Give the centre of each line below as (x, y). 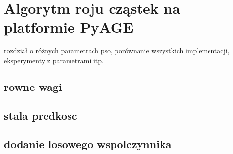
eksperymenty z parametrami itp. (54, 60)
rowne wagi (33, 86)
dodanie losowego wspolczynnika (88, 144)
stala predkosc (41, 115)
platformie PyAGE (69, 27)
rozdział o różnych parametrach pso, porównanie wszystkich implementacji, (117, 51)
